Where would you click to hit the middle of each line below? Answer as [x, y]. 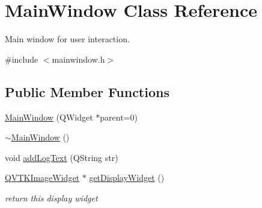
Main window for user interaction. [67, 39]
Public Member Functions [87, 91]
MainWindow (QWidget [49, 117]
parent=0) [119, 117]
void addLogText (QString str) [62, 157]
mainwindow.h [78, 59]
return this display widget [51, 197]
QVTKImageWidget [42, 178]
